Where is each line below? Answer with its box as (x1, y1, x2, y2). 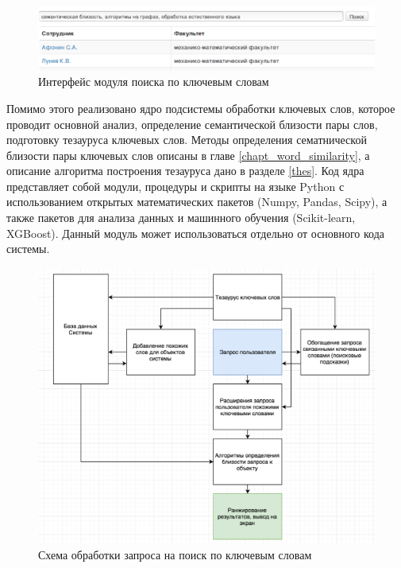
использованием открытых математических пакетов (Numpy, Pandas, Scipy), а (6, 193, 388, 210)
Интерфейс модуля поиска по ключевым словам (38, 73, 269, 90)
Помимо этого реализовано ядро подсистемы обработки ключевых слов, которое (6, 99, 395, 116)
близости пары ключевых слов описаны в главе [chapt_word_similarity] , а (6, 146, 370, 163)
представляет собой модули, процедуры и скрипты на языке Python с (6, 177, 345, 194)
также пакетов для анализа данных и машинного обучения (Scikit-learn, (6, 209, 356, 226)
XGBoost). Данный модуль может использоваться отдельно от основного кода (6, 224, 385, 241)
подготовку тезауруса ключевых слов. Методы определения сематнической (6, 131, 367, 148)
